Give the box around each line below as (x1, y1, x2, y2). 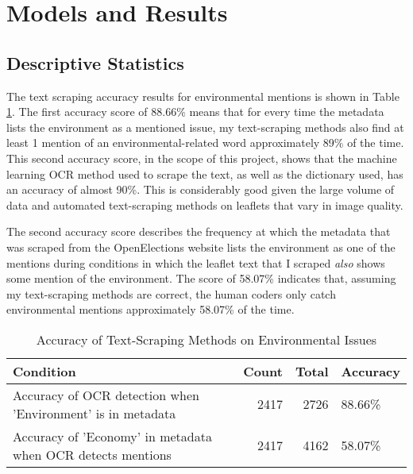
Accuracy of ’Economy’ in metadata (13, 426, 212, 445)
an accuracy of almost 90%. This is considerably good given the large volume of (6, 181, 395, 198)
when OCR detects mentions (13, 445, 172, 464)
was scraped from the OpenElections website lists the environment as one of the (6, 238, 396, 255)
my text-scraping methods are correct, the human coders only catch (6, 285, 336, 302)
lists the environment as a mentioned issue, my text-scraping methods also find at (6, 118, 404, 135)
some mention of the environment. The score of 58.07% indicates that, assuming (6, 270, 396, 287)
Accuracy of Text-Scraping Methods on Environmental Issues (36, 329, 377, 349)
